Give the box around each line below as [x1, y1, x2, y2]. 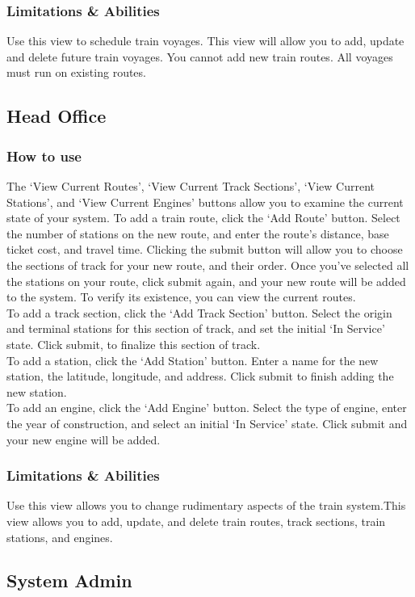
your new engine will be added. [6, 431, 161, 448]
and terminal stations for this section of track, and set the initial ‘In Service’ [6, 320, 385, 337]
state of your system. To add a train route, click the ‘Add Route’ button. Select [6, 209, 400, 226]
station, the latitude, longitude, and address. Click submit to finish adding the [6, 368, 394, 385]
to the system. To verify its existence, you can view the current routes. [6, 288, 356, 305]
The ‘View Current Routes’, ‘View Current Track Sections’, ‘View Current [6, 178, 375, 194]
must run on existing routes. [6, 64, 146, 81]
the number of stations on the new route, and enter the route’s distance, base [6, 225, 389, 242]
